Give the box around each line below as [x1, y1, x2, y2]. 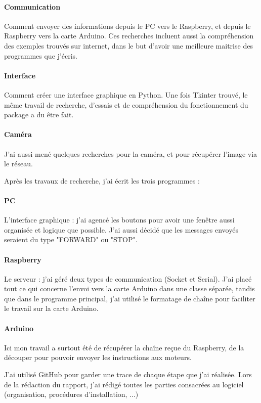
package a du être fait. [4, 109, 74, 120]
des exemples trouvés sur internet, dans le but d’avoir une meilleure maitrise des [4, 40, 253, 51]
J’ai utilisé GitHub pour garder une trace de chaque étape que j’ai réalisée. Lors [4, 369, 252, 380]
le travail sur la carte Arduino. [4, 303, 99, 314]
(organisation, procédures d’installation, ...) [4, 389, 139, 399]
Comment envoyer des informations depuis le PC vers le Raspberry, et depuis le [4, 20, 251, 31]
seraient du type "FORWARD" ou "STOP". [4, 234, 138, 245]
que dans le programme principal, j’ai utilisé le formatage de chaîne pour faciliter [4, 293, 255, 303]
